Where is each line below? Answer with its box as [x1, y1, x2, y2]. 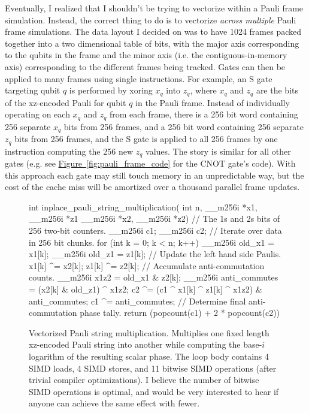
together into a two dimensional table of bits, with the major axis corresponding [5, 37, 299, 49]
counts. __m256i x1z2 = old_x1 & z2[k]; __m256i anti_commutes [29, 271, 278, 284]
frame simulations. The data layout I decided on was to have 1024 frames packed [5, 25, 301, 38]
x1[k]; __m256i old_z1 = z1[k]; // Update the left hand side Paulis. [29, 248, 281, 260]
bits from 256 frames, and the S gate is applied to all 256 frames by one [14, 132, 278, 145]
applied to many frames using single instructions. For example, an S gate [5, 72, 272, 85]
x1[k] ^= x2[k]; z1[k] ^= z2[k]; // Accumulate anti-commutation [29, 259, 265, 272]
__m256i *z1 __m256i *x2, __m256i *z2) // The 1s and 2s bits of [29, 212, 280, 225]
